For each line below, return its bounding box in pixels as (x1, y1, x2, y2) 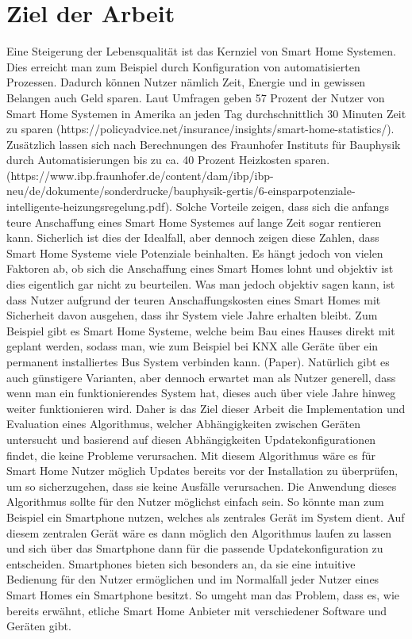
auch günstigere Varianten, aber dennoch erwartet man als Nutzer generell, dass (6, 369, 396, 385)
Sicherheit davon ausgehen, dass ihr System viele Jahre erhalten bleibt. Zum (6, 307, 378, 323)
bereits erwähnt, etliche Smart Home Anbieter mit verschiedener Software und (6, 602, 387, 618)
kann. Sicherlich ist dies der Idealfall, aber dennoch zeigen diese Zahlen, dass (6, 229, 379, 246)
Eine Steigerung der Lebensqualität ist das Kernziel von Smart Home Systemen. (6, 43, 396, 59)
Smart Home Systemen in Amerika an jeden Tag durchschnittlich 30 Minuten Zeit (6, 105, 406, 121)
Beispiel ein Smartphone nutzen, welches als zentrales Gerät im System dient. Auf (6, 508, 405, 525)
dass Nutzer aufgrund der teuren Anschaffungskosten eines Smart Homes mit (6, 291, 381, 308)
